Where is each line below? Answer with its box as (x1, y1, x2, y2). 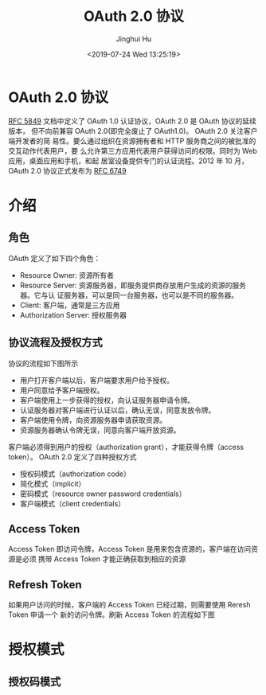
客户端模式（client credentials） (19, 498, 126, 508)
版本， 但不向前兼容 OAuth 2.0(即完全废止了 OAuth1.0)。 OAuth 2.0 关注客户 (8, 126, 258, 135)
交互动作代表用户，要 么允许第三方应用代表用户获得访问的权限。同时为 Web (8, 146, 257, 155)
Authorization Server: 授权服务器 (19, 310, 127, 319)
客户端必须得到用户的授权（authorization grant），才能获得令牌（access (8, 442, 244, 451)
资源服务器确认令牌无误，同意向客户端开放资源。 (19, 425, 181, 435)
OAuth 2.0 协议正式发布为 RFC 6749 (8, 166, 127, 175)
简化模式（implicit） (19, 478, 86, 488)
